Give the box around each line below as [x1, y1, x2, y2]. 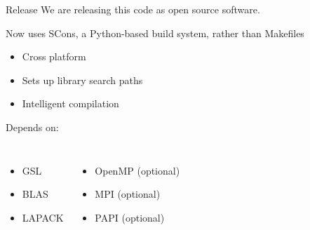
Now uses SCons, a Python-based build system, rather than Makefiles [6, 25, 304, 40]
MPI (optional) [95, 187, 161, 201]
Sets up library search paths [22, 72, 143, 87]
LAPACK [22, 210, 64, 224]
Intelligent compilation [22, 96, 119, 111]
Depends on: [6, 119, 59, 134]
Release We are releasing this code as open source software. [6, 2, 260, 16]
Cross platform [22, 49, 86, 64]
